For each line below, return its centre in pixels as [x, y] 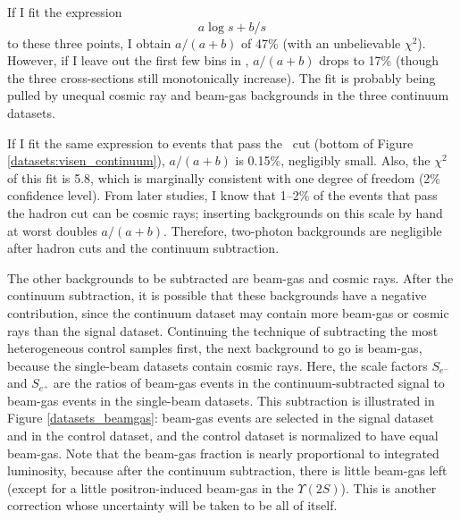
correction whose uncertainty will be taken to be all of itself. [172, 505]
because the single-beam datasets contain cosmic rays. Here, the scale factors [217, 365]
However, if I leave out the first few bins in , [128, 60]
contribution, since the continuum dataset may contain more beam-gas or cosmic [228, 312]
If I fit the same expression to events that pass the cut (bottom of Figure [210, 143]
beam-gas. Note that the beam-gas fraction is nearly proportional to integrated [223, 453]
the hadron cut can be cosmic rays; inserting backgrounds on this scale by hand [225, 212]
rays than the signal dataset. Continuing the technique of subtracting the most [223, 330]
